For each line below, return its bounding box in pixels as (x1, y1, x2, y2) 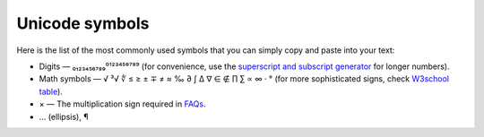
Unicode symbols (16, 13, 150, 33)
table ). (39, 86, 63, 97)
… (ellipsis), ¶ (39, 111, 89, 122)
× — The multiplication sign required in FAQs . (39, 98, 206, 109)
